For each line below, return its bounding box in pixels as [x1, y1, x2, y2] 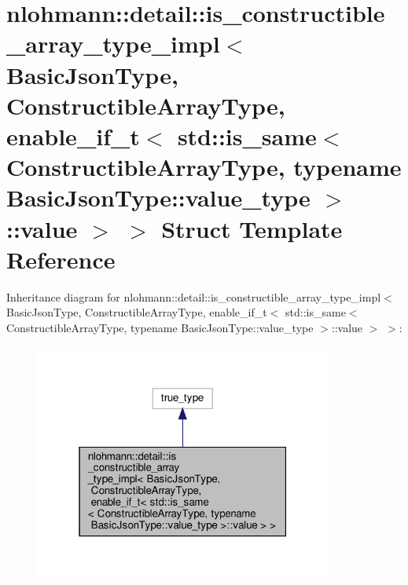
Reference [6, 243, 116, 275]
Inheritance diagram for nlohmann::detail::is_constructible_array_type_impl [6, 288, 381, 305]
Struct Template [161, 212, 343, 244]
